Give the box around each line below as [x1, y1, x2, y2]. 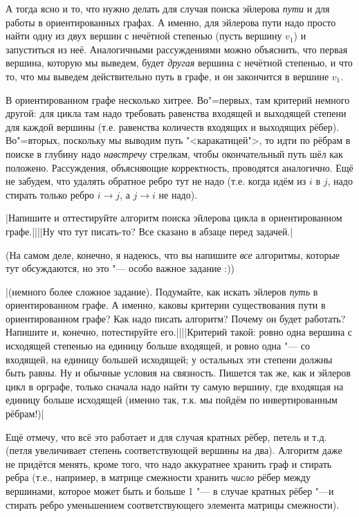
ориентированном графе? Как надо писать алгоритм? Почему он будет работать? [6, 311, 346, 325]
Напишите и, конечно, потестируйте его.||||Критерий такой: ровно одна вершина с [6, 325, 353, 339]
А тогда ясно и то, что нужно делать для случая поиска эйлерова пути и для [6, 1, 330, 15]
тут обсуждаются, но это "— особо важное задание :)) [6, 261, 235, 275]
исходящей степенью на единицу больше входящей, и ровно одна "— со [6, 338, 311, 353]
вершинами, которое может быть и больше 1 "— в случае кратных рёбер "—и [6, 484, 334, 498]
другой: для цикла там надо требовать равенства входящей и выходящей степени [6, 106, 347, 120]
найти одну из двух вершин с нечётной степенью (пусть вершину [6, 28, 282, 43]
